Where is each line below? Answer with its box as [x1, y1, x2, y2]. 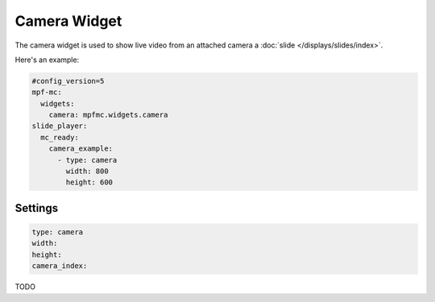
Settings [14, 201, 59, 215]
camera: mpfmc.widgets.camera [48, 110, 168, 120]
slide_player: [31, 122, 88, 130]
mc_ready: [40, 133, 80, 142]
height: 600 [65, 178, 113, 187]
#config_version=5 [31, 77, 105, 85]
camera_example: [48, 144, 113, 153]
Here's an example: [14, 55, 80, 64]
